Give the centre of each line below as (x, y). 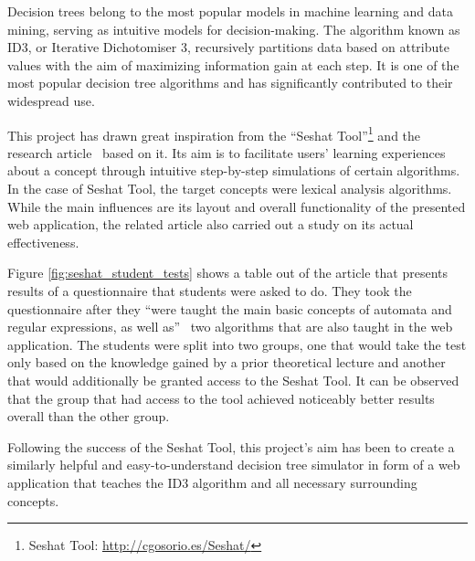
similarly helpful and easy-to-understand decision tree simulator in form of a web (234, 465)
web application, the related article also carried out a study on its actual (211, 224)
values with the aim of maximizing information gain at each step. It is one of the (233, 64)
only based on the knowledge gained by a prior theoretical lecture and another (227, 362)
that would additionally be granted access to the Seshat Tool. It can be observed (233, 380)
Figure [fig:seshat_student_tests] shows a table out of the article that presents (228, 273)
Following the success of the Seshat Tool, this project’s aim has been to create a (231, 446)
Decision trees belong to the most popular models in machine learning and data (230, 11)
